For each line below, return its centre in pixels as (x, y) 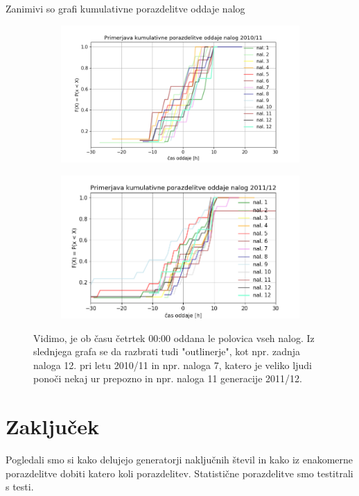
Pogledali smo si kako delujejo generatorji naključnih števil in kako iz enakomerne (179, 459)
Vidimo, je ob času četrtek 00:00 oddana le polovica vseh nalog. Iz (174, 337)
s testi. (20, 487)
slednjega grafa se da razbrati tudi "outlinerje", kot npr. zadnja (167, 351)
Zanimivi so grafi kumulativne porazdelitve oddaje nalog (125, 8)
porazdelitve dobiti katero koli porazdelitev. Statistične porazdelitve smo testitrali (179, 473)
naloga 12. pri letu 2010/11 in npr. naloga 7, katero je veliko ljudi (173, 365)
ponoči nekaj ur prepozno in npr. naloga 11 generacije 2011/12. (168, 378)
